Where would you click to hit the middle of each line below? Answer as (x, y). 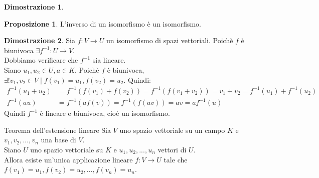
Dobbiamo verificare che (41, 60)
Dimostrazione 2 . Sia (40, 40)
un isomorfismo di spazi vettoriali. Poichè (170, 40)
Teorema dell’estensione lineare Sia (57, 130)
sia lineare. (109, 60)
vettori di (172, 149)
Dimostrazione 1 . (34, 7)
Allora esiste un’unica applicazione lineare (68, 159)
